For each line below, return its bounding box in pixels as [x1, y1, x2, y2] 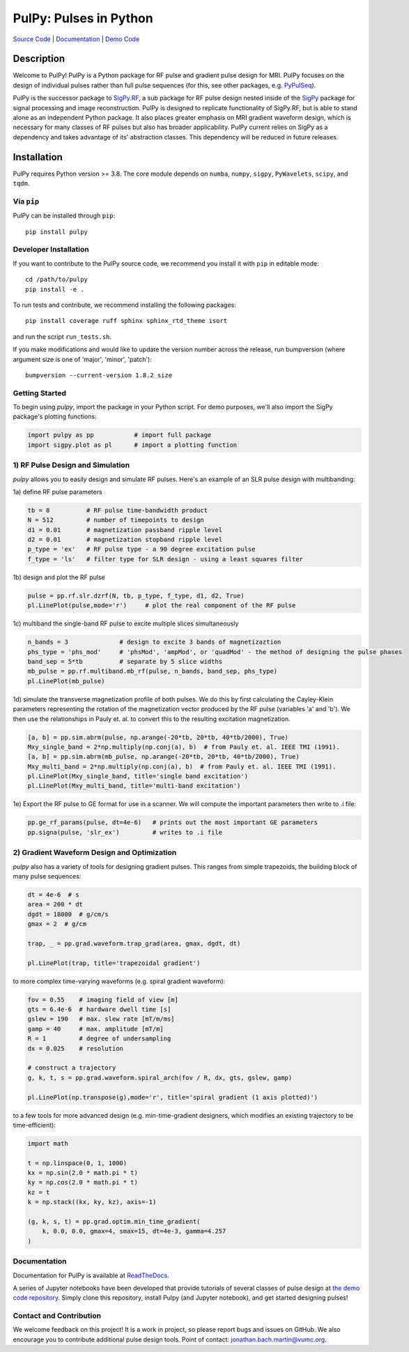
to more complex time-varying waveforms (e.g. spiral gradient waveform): [13, 977, 226, 985]
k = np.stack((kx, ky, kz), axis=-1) [27, 1198, 157, 1206]
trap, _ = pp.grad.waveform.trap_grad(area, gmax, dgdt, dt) [27, 939, 241, 948]
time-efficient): [13, 1121, 56, 1129]
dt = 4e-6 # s [27, 890, 79, 899]
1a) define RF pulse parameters [13, 487, 102, 496]
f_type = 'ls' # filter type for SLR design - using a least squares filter [27, 555, 303, 563]
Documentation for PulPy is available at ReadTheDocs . [13, 1271, 170, 1279]
